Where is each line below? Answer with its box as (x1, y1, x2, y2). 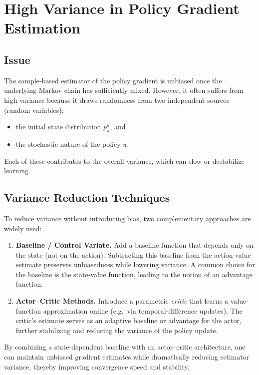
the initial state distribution (15, 121, 101, 132)
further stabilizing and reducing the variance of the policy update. (15, 325, 218, 335)
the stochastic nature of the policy (15, 138, 121, 149)
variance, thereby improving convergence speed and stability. (4, 361, 190, 372)
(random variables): (4, 104, 64, 115)
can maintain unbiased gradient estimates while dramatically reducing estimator (4, 352, 250, 362)
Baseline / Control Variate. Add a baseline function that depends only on (15, 240, 254, 250)
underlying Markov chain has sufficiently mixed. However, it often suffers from (4, 85, 244, 95)
